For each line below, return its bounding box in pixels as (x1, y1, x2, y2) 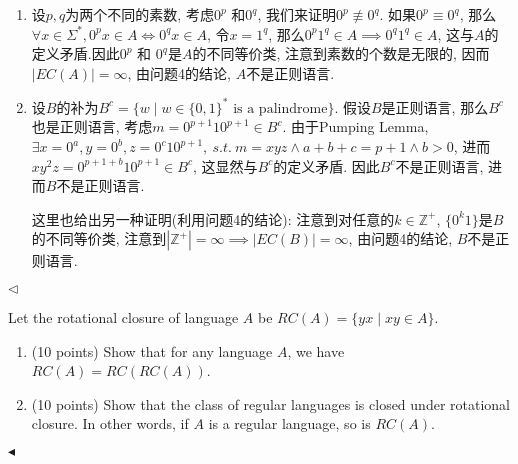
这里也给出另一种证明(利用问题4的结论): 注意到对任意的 (31, 208, 395, 229)
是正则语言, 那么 (381, 96, 489, 117)
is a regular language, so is (208, 413, 371, 434)
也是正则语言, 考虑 (31, 116, 153, 137)
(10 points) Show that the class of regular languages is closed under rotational (31, 393, 510, 414)
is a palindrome (233, 101, 328, 116)
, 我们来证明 (257, 4, 336, 24)
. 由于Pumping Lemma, (282, 116, 429, 137)
